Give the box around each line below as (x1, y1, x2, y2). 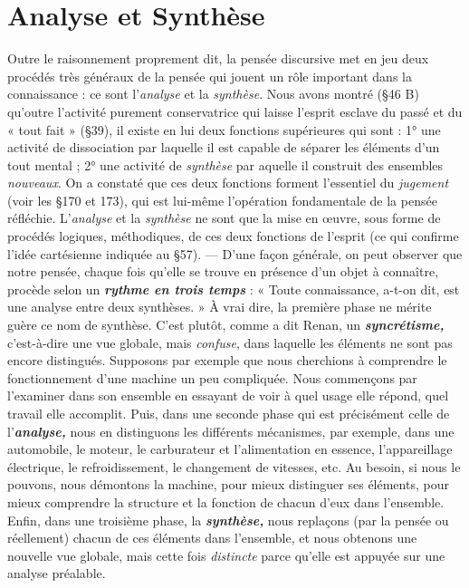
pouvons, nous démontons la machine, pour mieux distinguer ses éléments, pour (7, 475, 449, 494)
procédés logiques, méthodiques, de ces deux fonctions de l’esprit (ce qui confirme (7, 227, 459, 246)
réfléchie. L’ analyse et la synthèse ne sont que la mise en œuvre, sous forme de (7, 208, 441, 227)
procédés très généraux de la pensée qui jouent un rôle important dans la (7, 66, 412, 85)
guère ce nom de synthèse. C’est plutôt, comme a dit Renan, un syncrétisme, (7, 315, 445, 334)
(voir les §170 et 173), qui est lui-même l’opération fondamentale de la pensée (7, 190, 437, 209)
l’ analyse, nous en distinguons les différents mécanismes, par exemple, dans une (7, 421, 455, 440)
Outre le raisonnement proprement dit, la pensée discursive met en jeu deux (7, 49, 429, 68)
